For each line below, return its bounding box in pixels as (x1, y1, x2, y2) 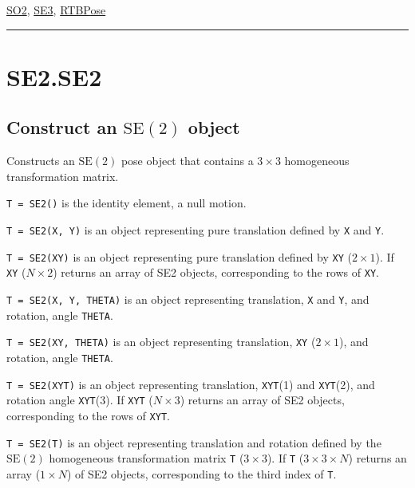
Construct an (6, 115, 117, 140)
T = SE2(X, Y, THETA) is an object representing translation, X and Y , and (6, 290, 370, 307)
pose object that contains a (121, 152, 254, 169)
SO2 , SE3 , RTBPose (6, 2, 106, 18)
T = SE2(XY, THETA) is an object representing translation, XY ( (6, 333, 316, 350)
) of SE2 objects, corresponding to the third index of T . (66, 465, 337, 482)
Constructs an (6, 152, 75, 169)
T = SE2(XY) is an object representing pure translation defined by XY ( (6, 248, 352, 265)
